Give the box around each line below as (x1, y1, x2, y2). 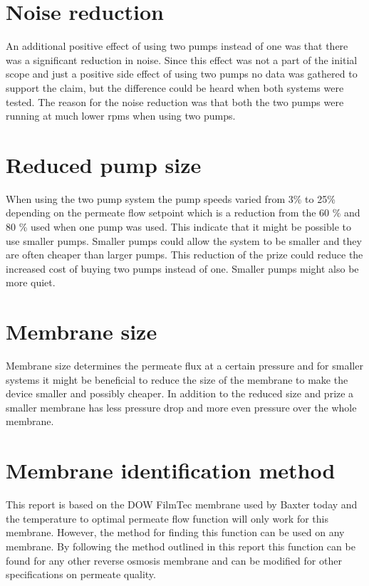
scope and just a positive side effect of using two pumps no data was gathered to (6, 66, 358, 81)
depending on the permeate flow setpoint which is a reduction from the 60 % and (6, 205, 360, 220)
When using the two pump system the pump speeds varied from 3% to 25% (6, 191, 336, 206)
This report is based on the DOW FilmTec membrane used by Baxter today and (6, 497, 358, 512)
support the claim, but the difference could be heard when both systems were (6, 80, 344, 95)
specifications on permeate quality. (6, 567, 156, 582)
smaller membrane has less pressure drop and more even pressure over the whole (6, 399, 357, 414)
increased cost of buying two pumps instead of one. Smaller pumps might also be (6, 261, 359, 276)
